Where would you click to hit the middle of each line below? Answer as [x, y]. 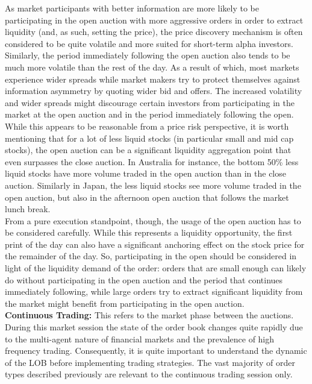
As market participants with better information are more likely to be [132, 8]
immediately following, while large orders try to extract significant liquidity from [154, 291]
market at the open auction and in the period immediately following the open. [149, 114]
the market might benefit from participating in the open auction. [125, 303]
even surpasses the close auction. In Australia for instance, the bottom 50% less [152, 161]
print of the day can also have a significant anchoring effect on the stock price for [155, 244]
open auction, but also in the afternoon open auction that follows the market [147, 197]
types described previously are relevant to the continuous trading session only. [149, 374]
